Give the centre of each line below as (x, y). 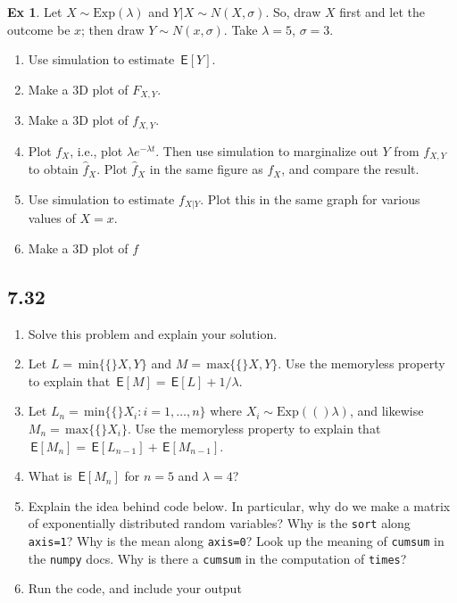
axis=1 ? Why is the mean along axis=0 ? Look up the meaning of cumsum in (236, 540)
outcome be (39, 29)
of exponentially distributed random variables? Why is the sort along (219, 523)
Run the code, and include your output (135, 588)
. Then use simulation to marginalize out (267, 150)
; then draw (113, 29)
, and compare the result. (350, 169)
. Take (241, 29)
